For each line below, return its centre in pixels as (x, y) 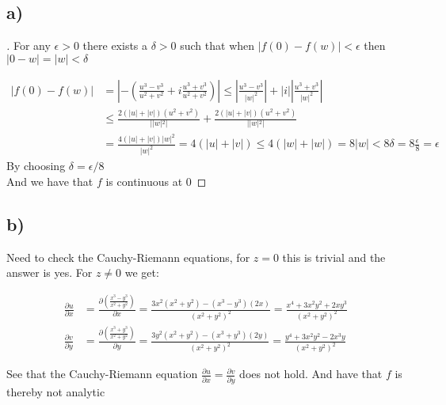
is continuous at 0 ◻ (156, 181)
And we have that (50, 181)
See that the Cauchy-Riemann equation (102, 374)
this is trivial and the (334, 257)
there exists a (115, 45)
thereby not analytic (56, 391)
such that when (217, 45)
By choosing (36, 166)
